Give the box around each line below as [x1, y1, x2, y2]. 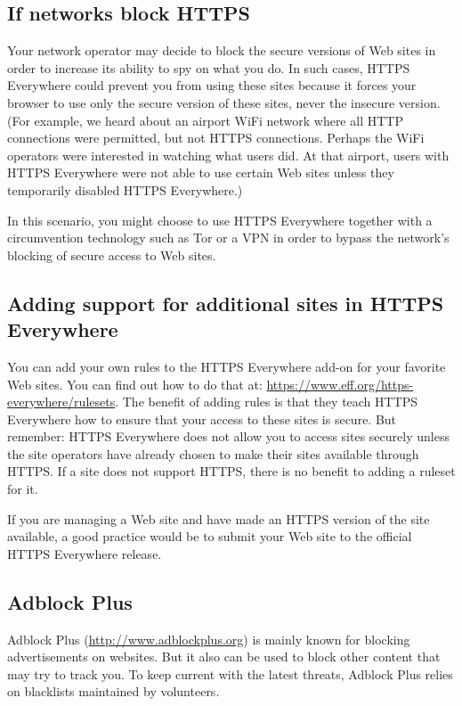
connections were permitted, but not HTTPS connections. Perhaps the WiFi [7, 128, 425, 147]
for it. [7, 480, 38, 498]
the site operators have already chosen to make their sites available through [7, 444, 419, 463]
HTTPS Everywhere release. [7, 544, 162, 562]
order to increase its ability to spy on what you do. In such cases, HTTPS [7, 58, 410, 77]
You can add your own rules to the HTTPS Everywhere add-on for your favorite [7, 357, 446, 375]
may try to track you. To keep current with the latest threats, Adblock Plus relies [7, 664, 453, 683]
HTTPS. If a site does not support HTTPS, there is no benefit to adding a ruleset [7, 462, 456, 480]
